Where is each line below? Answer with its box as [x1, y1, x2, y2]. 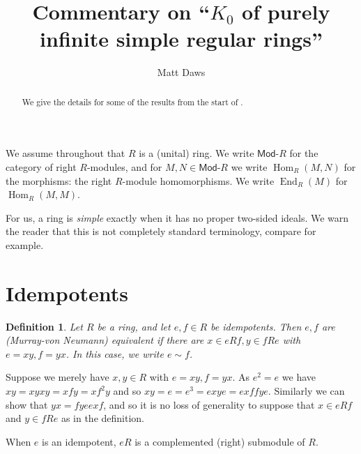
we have [282, 370, 316, 384]
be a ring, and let [97, 319, 171, 333]
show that [6, 397, 48, 411]
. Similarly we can [268, 384, 345, 398]
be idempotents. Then [210, 319, 302, 333]
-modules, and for [86, 159, 162, 174]
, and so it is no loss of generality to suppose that [103, 397, 315, 411]
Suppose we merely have [6, 370, 109, 384]
